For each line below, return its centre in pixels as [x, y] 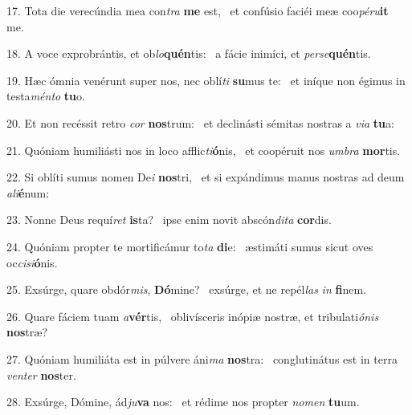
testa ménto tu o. [46, 96]
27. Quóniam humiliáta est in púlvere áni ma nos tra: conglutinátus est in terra [202, 358]
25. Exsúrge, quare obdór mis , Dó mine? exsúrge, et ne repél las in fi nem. [186, 289]
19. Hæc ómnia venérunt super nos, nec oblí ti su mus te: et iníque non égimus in [206, 80]
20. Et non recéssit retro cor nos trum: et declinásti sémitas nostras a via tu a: [200, 122]
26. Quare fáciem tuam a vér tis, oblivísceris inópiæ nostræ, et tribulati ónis [193, 316]
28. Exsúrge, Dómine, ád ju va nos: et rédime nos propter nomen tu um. [183, 402]
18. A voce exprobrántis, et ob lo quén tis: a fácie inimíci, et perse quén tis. [189, 53]
